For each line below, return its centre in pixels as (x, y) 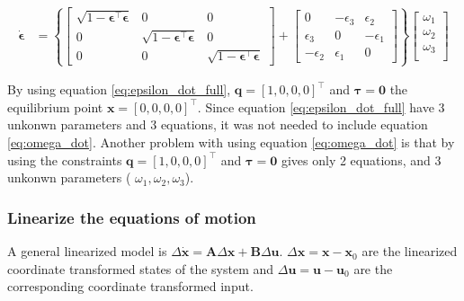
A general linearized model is (87, 251)
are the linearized (410, 251)
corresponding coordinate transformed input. (130, 286)
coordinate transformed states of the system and (141, 268)
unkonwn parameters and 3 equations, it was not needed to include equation (218, 124)
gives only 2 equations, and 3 (361, 159)
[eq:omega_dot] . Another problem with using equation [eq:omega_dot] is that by (231, 142)
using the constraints (65, 159)
